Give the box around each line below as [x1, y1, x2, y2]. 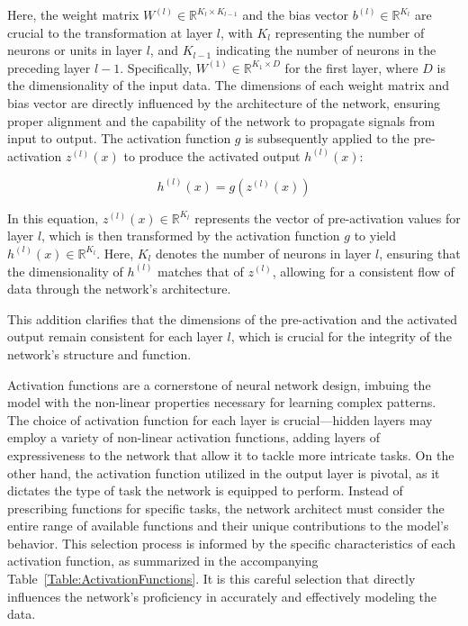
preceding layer [7, 58, 91, 77]
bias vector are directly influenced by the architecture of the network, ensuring [7, 93, 441, 112]
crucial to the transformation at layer [7, 23, 213, 41]
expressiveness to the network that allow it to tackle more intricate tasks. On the [7, 445, 454, 464]
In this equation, [7, 208, 99, 227]
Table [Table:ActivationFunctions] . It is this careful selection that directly [7, 569, 416, 588]
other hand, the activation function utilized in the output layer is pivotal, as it [7, 463, 440, 482]
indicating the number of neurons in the [215, 41, 436, 59]
